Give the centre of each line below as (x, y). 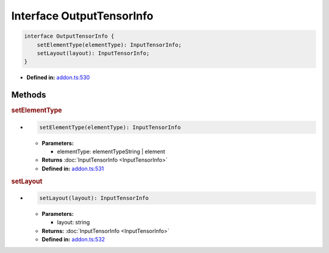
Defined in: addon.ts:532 (73, 240)
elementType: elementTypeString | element (111, 151)
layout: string (73, 223)
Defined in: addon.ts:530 (58, 78)
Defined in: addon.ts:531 (73, 168)
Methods (29, 95)
